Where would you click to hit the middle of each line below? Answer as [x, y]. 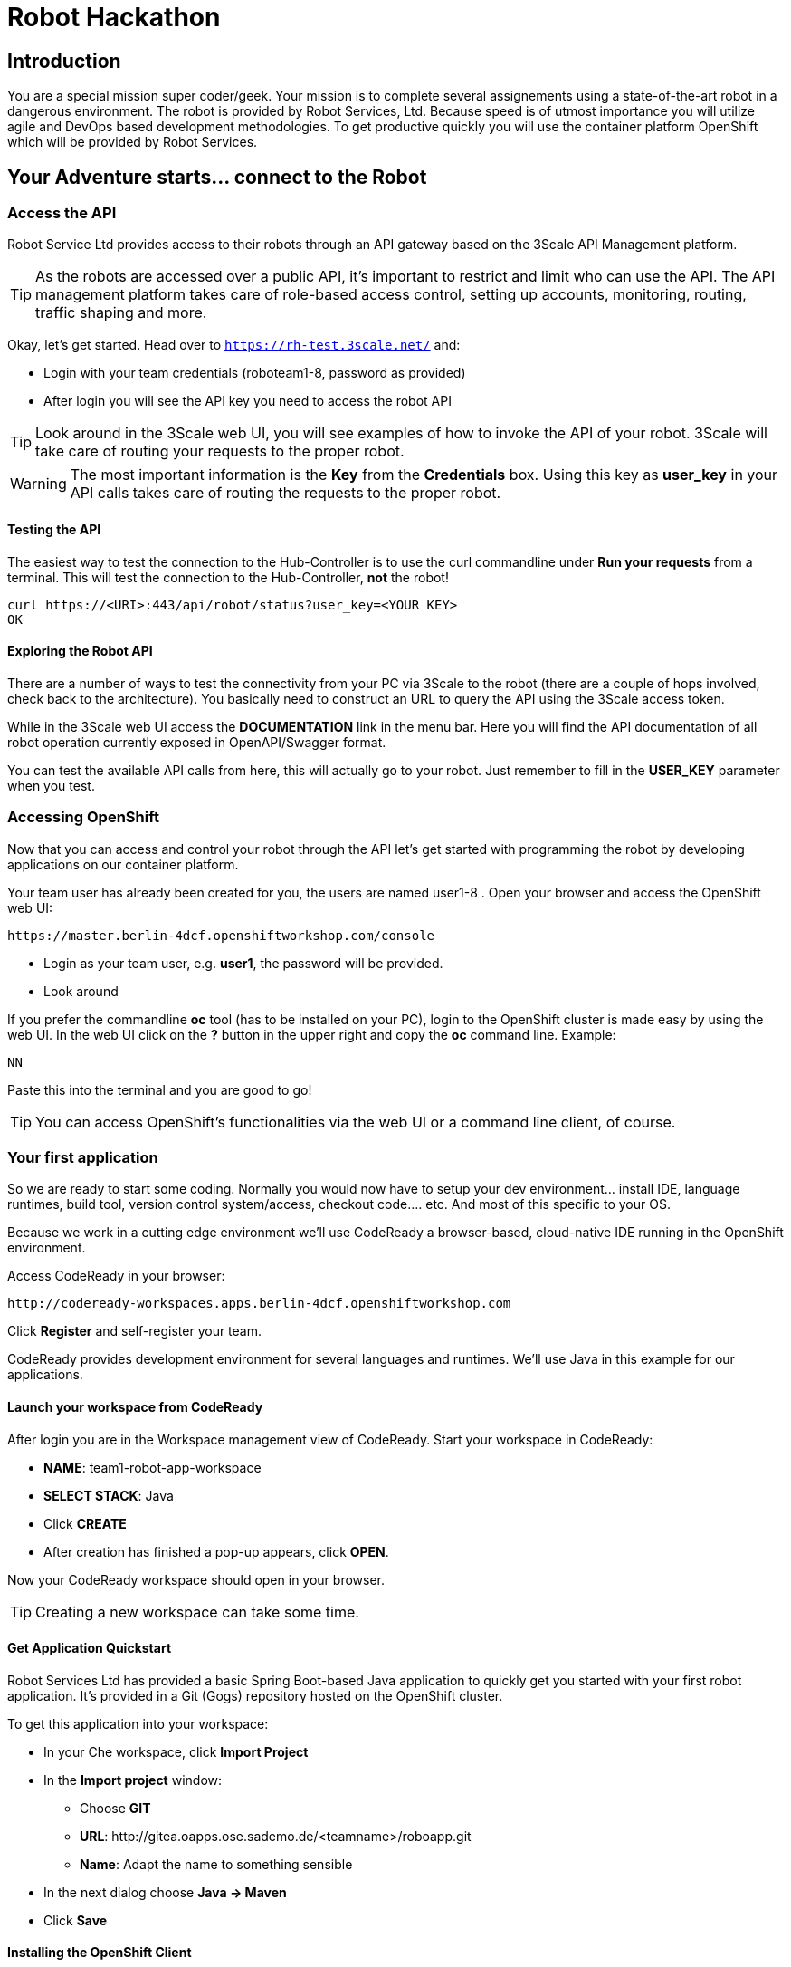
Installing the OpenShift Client [100, 1953]
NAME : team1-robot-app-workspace [152, 1467]
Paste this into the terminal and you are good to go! [160, 1089]
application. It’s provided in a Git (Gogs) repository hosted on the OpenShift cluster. [255, 1695]
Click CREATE [85, 1523]
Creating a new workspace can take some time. [197, 1612]
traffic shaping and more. [121, 313]
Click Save [76, 1920]
